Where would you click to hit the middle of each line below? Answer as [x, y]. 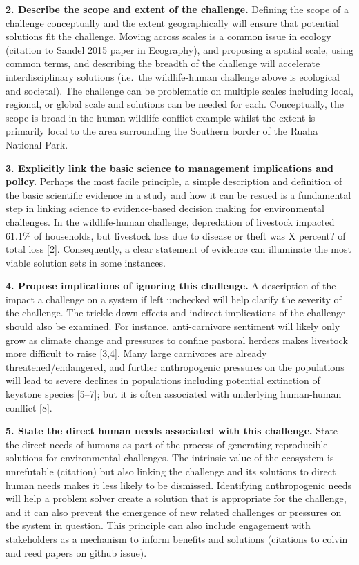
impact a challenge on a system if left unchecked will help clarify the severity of [174, 299]
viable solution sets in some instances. [86, 262]
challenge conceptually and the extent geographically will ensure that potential [172, 22]
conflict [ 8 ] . [29, 407]
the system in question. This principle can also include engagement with [158, 525]
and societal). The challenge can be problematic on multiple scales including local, [179, 90]
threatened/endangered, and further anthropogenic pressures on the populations [175, 366]
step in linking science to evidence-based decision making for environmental [165, 208]
